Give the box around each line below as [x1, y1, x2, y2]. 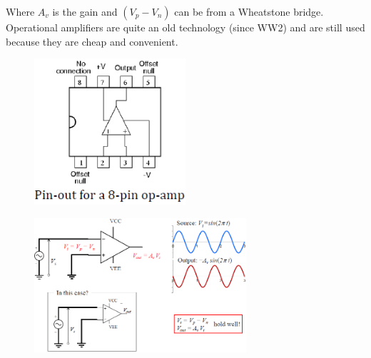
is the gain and [52, 4, 118, 19]
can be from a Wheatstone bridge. [174, 4, 324, 19]
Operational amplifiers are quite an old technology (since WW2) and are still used [6, 20, 365, 34]
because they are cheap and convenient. [6, 34, 178, 48]
